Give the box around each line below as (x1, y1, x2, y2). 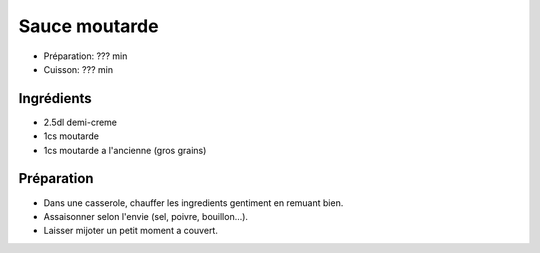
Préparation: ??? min (43, 50, 128, 62)
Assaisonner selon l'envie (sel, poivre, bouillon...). (43, 210, 249, 222)
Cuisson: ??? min (43, 63, 114, 75)
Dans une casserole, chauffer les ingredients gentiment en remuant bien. (43, 196, 344, 209)
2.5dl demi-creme (43, 116, 118, 128)
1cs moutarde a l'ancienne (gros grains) (43, 144, 207, 156)
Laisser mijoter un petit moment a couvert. (43, 225, 219, 237)
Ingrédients (18, 90, 92, 107)
